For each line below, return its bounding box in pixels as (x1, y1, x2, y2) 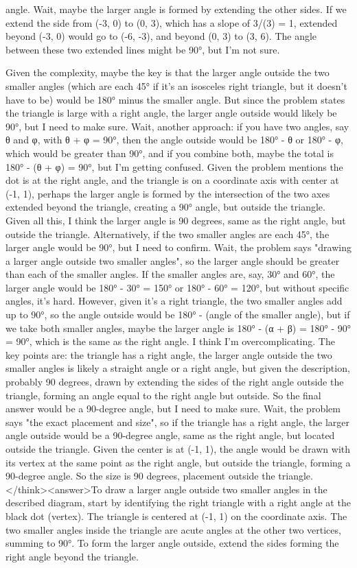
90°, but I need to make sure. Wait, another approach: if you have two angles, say (5, 119, 349, 133)
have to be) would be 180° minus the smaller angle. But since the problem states (5, 92, 345, 106)
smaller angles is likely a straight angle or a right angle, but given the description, (5, 361, 350, 375)
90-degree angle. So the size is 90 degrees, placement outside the (5, 469, 275, 483)
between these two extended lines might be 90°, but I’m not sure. (5, 42, 280, 56)
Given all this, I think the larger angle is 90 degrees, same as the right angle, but (5, 213, 346, 227)
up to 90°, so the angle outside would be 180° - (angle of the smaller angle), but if (5, 307, 350, 322)
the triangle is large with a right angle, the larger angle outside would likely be (5, 106, 337, 120)
